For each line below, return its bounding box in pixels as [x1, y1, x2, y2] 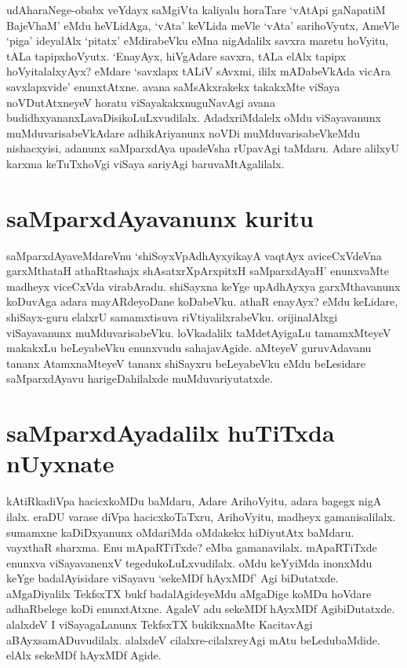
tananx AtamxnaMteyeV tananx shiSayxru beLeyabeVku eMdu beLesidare [6, 354, 366, 371]
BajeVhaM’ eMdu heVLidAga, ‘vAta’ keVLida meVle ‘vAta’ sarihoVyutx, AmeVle [6, 17, 400, 33]
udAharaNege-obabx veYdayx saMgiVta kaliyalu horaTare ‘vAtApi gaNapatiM [6, 2, 386, 17]
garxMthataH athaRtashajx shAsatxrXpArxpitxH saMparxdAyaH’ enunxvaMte [6, 262, 390, 279]
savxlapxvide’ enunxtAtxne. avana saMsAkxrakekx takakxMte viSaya [6, 78, 340, 94]
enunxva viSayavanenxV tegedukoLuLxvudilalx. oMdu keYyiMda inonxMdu [6, 554, 372, 571]
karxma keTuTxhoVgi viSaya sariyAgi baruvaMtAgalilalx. [6, 155, 285, 171]
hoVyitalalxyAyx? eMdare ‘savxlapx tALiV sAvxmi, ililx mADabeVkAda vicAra [6, 63, 391, 79]
